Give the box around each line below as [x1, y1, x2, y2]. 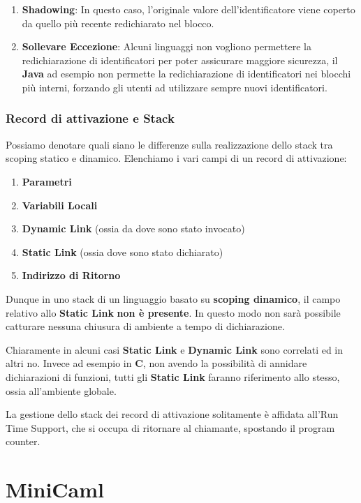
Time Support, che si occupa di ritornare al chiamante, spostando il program [6, 420, 335, 435]
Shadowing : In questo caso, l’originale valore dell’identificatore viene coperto [22, 2, 355, 16]
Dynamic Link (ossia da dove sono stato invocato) [22, 221, 245, 236]
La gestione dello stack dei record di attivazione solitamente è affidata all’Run [6, 407, 339, 421]
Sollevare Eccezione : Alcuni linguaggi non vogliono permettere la [22, 39, 311, 54]
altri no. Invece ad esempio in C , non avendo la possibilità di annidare [6, 356, 307, 370]
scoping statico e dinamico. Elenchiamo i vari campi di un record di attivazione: [6, 151, 347, 165]
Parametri [22, 174, 72, 188]
